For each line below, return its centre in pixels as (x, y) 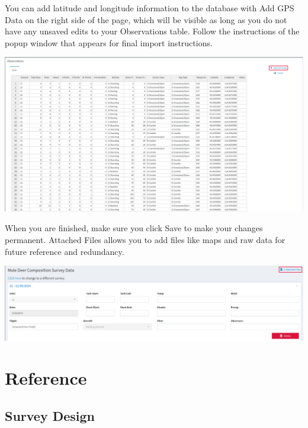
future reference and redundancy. (65, 251)
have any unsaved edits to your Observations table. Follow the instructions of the (152, 31)
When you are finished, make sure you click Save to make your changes (134, 228)
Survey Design (50, 415)
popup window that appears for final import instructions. (109, 42)
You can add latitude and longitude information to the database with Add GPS (150, 8)
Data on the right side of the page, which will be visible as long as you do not (146, 19)
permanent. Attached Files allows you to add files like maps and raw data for (145, 239)
